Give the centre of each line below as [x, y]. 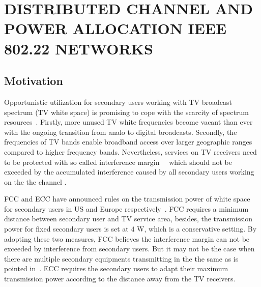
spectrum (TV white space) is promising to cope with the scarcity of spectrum [126, 112]
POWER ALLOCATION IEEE [115, 28]
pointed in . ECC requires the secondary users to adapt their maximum [116, 268]
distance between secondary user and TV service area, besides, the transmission [128, 219]
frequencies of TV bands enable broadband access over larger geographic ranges [128, 142]
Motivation [34, 81]
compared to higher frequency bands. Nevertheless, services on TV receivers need [130, 151]
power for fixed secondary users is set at [66, 229]
